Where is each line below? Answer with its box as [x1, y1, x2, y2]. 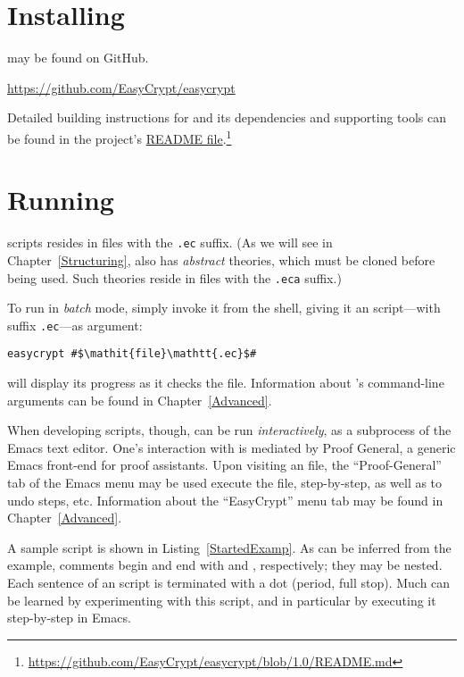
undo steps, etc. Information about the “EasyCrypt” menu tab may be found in [7, 490, 443, 509]
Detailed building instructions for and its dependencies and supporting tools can [7, 108, 447, 127]
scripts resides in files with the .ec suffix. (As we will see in [7, 233, 333, 252]
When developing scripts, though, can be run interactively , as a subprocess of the [7, 421, 452, 439]
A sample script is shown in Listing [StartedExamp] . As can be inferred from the [7, 538, 452, 556]
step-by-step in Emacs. [7, 608, 131, 627]
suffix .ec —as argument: [7, 315, 143, 334]
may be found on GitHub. [7, 48, 149, 67]
